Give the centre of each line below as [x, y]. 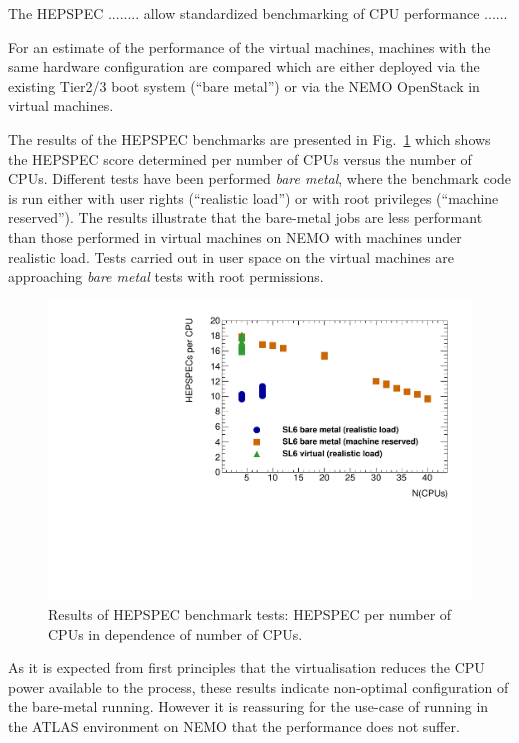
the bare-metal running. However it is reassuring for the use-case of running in [248, 706]
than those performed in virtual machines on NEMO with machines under [235, 236]
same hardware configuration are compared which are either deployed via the [244, 66]
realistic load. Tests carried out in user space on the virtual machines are [231, 256]
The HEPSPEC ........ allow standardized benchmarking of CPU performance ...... [258, 13]
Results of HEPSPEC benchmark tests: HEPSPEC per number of [250, 613]
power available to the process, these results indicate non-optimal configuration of [258, 686]
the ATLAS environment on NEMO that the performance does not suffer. [234, 725]
